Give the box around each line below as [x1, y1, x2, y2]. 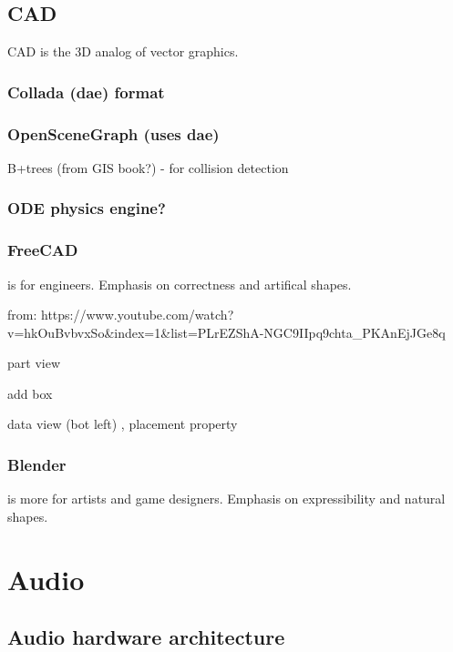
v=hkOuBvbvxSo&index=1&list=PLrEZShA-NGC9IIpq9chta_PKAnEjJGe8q [7, 322, 446, 341]
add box [7, 383, 53, 402]
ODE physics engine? [7, 197, 166, 219]
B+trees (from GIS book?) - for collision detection [7, 158, 289, 177]
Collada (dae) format [7, 80, 165, 103]
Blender [7, 453, 67, 475]
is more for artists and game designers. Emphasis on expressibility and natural [7, 489, 446, 508]
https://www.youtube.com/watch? [40, 305, 234, 324]
